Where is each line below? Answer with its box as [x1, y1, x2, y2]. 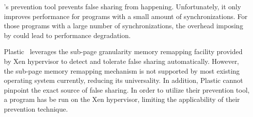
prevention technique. [4, 103, 68, 114]
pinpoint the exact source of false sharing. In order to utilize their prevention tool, [4, 84, 250, 95]
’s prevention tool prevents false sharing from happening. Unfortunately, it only [4, 1, 241, 11]
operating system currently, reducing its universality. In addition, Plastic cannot [4, 75, 243, 85]
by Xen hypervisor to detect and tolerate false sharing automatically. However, [4, 56, 239, 66]
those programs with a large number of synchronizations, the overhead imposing [4, 20, 243, 31]
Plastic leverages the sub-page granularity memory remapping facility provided [4, 46, 243, 57]
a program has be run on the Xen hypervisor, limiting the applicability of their [4, 94, 240, 104]
